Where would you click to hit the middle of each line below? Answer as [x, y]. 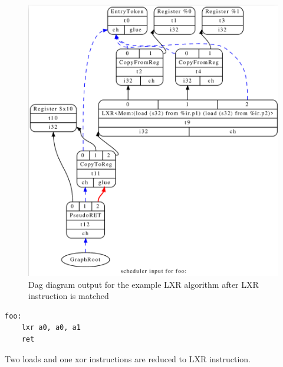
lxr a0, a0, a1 [51, 328]
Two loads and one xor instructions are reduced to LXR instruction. [128, 358]
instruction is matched [69, 296]
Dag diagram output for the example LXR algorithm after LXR [144, 284]
